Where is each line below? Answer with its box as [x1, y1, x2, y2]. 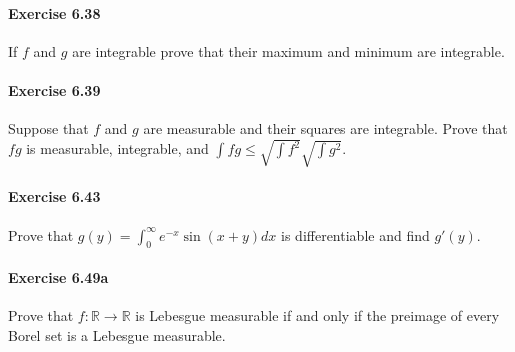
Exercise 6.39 [8, 79, 101, 100]
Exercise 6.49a [8, 267, 109, 288]
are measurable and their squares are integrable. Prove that [143, 118, 508, 139]
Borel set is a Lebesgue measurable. [8, 324, 226, 345]
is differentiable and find [281, 224, 430, 245]
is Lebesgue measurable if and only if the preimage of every [135, 305, 500, 326]
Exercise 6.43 [8, 186, 101, 207]
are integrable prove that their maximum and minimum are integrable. [72, 40, 505, 61]
